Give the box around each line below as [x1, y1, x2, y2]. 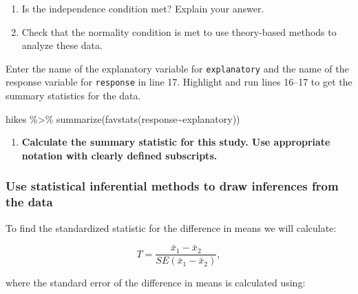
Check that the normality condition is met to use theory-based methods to [21, 24, 337, 39]
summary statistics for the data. [6, 88, 141, 103]
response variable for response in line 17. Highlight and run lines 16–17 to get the [6, 75, 352, 89]
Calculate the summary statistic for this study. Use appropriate [21, 135, 330, 149]
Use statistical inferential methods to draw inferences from [6, 177, 339, 195]
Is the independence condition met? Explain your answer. [21, 1, 264, 15]
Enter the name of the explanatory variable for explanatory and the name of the [6, 61, 349, 75]
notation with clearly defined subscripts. [21, 148, 218, 162]
